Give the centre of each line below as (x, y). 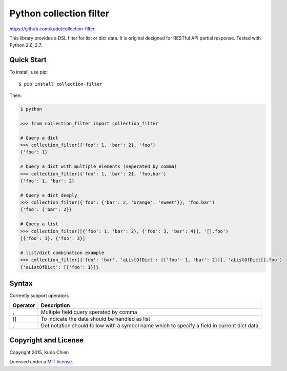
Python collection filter (59, 13)
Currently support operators (39, 296)
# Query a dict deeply (49, 195)
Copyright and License (47, 340)
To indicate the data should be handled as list (96, 319)
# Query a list (39, 224)
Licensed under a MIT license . (42, 362)
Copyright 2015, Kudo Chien (39, 352)
